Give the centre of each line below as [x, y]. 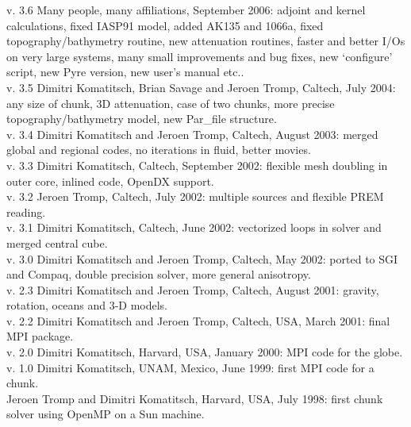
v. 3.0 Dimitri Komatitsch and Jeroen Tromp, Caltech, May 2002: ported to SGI [202, 258]
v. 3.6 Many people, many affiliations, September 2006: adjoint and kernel [186, 10]
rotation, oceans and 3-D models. [87, 305]
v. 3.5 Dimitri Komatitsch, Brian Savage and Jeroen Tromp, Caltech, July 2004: [201, 87]
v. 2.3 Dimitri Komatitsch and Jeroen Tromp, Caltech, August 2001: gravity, [193, 289]
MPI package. [40, 336]
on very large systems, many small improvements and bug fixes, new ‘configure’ [200, 56]
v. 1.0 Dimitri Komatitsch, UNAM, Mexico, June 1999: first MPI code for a [190, 367]
